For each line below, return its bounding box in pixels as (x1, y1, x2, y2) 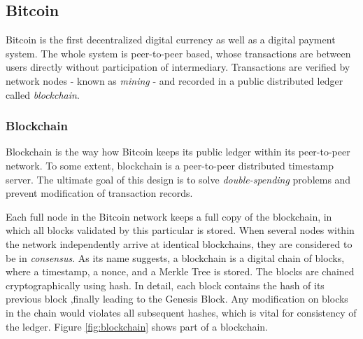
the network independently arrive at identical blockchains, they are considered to (6, 236, 353, 251)
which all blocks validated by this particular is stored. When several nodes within (6, 223, 355, 237)
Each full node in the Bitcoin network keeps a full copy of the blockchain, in (6, 209, 332, 223)
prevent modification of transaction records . (6, 186, 193, 200)
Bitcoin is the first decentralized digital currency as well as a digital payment (6, 32, 336, 47)
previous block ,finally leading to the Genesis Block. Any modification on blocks (6, 291, 348, 306)
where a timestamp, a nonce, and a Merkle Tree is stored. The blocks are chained (6, 264, 355, 279)
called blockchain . (6, 87, 80, 102)
